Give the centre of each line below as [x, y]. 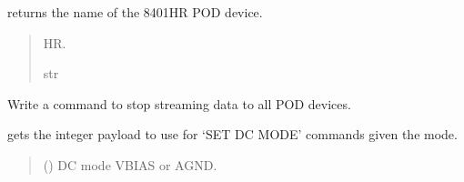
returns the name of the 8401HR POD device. [135, 12]
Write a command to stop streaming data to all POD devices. [179, 103]
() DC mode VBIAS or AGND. [130, 164]
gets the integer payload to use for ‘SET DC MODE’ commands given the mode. [232, 134]
